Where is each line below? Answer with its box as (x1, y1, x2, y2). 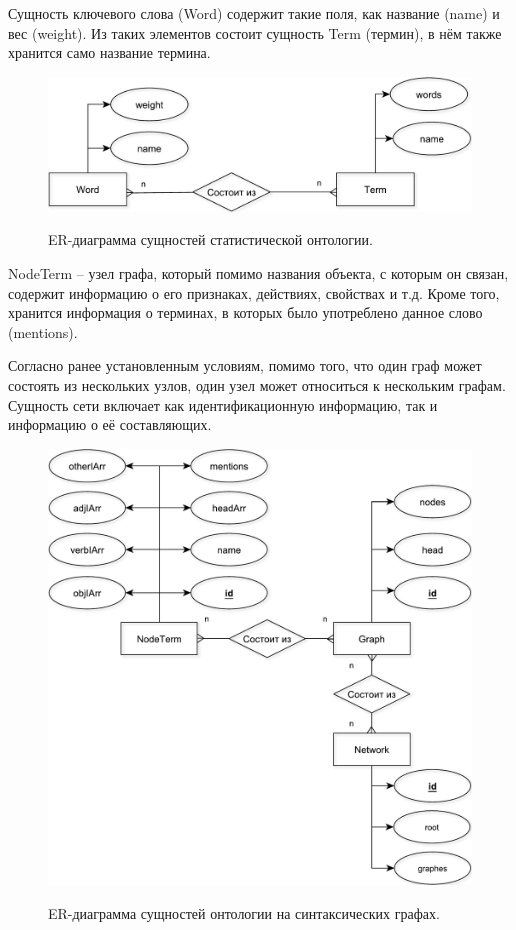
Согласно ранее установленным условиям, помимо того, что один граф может (8, 355, 482, 376)
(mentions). (8, 321, 78, 342)
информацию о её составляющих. (8, 414, 212, 435)
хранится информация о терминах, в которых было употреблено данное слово (8, 302, 483, 323)
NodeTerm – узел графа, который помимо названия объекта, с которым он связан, (8, 262, 509, 283)
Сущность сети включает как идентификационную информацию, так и (8, 394, 438, 415)
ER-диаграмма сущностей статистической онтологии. (48, 229, 373, 250)
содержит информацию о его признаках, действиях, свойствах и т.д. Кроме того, (8, 282, 500, 303)
